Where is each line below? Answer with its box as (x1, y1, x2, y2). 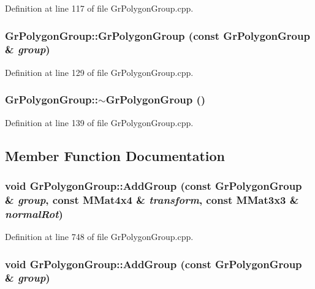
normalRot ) (5, 206, 63, 221)
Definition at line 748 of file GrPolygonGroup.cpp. (5, 230, 194, 242)
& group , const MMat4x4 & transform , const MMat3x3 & (5, 192, 299, 207)
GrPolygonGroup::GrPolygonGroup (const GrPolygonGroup (5, 28, 310, 43)
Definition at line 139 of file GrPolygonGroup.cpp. (5, 116, 194, 129)
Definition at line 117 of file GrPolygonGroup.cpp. (5, 2, 194, 14)
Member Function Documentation (5, 146, 226, 165)
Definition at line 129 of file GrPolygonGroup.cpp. (5, 66, 194, 78)
